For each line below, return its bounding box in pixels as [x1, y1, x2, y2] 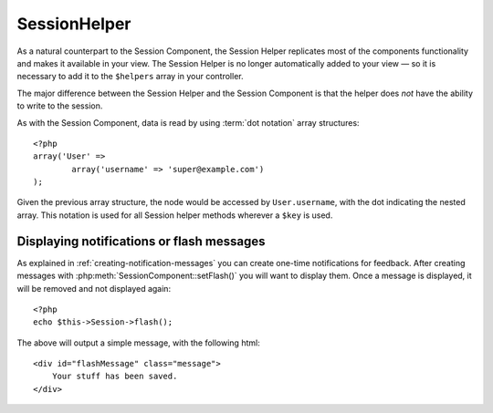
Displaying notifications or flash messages [16, 233, 266, 249]
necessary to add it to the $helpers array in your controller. [16, 71, 244, 82]
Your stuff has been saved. [51, 371, 178, 382]
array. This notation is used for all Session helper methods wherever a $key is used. [16, 210, 333, 221]
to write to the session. [16, 100, 103, 111]
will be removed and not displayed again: [16, 283, 172, 294]
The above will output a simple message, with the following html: [16, 337, 260, 348]
